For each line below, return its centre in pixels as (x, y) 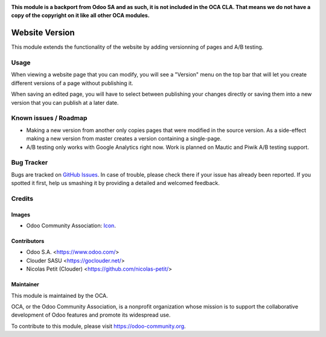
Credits (22, 198)
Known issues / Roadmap (49, 118)
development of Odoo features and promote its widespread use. (91, 315)
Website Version (43, 33)
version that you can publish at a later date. (65, 102)
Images (21, 215)
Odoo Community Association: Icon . (71, 225)
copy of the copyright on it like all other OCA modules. (81, 16)
